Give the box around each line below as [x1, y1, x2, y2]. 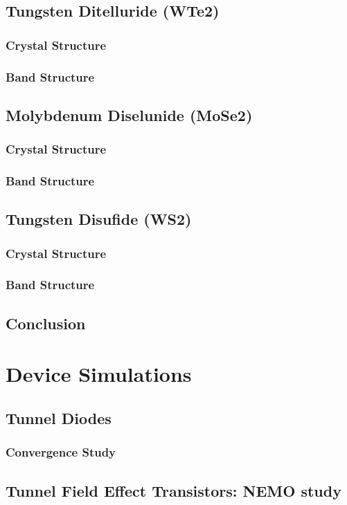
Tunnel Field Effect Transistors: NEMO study [6, 479, 341, 501]
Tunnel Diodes [6, 407, 112, 428]
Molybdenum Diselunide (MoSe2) [6, 104, 253, 125]
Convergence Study [6, 443, 116, 461]
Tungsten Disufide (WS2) [6, 208, 192, 230]
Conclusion [6, 312, 86, 333]
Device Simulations [6, 360, 192, 388]
